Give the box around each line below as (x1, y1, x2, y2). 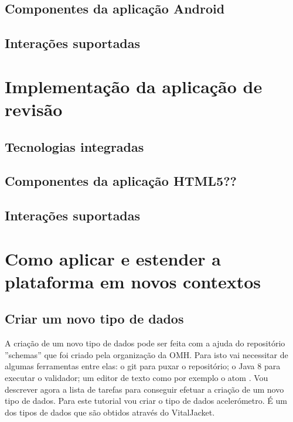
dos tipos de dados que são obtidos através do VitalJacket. (5, 406, 215, 418)
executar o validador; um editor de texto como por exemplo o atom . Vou (5, 372, 268, 384)
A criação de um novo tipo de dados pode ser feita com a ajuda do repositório (5, 337, 285, 349)
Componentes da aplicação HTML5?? (5, 172, 237, 190)
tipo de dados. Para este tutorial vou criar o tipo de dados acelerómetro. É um (5, 394, 287, 407)
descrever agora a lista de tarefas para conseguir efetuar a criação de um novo (5, 383, 284, 395)
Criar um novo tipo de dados (5, 309, 184, 328)
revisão (5, 97, 63, 121)
